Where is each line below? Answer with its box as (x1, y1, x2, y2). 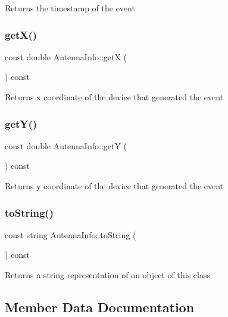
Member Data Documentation (5, 297, 195, 316)
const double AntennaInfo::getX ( (5, 50, 127, 63)
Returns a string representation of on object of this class (5, 269, 210, 281)
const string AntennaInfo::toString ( (5, 228, 136, 241)
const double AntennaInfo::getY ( (5, 139, 127, 152)
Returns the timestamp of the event (5, 2, 135, 14)
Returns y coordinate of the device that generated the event (5, 180, 224, 192)
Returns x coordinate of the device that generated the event (5, 91, 224, 103)
